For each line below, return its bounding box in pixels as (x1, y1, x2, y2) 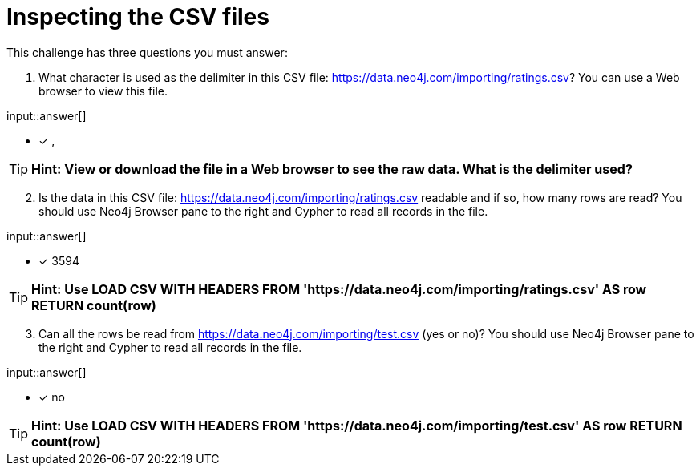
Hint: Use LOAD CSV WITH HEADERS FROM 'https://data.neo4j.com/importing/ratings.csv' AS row (31, 280, 647, 297)
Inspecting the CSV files (6, 3, 269, 30)
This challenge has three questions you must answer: (6, 45, 288, 59)
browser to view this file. (38, 83, 168, 98)
